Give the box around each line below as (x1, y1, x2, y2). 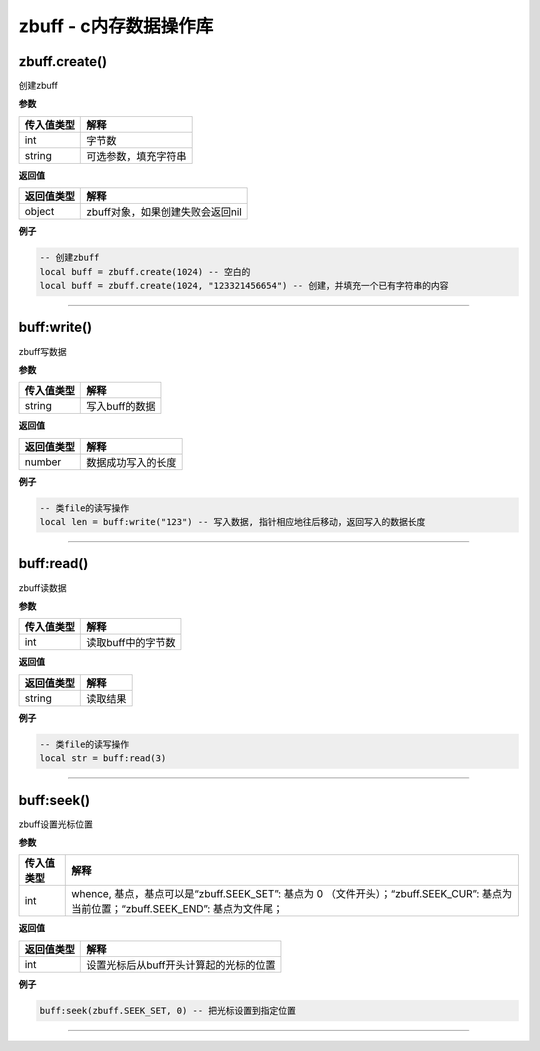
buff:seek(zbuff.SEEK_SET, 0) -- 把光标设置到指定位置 (39, 1005, 297, 1016)
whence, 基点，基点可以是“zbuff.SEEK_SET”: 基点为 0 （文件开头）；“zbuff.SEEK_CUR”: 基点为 (71, 887, 513, 901)
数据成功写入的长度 (86, 455, 177, 469)
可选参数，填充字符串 (86, 149, 187, 163)
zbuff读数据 (18, 581, 67, 594)
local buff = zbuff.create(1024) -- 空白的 (39, 266, 251, 277)
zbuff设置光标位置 (18, 818, 94, 830)
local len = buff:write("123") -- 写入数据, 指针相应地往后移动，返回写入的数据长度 (39, 516, 426, 528)
